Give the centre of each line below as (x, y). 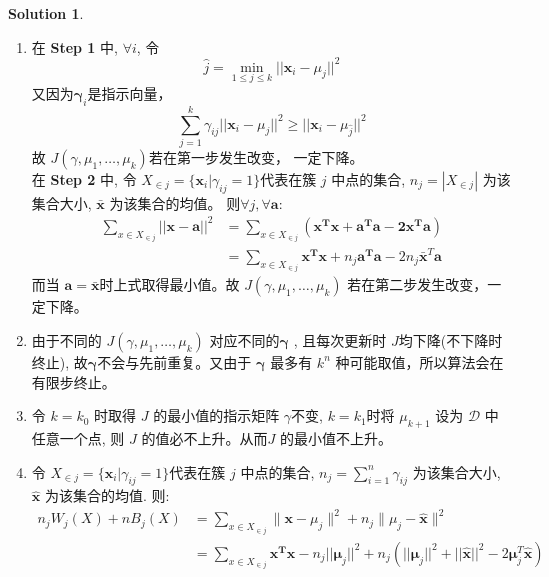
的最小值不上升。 (335, 437)
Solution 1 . (46, 13)
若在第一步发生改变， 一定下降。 (256, 156)
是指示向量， (129, 92)
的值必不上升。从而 (204, 437)
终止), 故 (59, 361)
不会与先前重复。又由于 (174, 361)
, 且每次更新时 (340, 339)
